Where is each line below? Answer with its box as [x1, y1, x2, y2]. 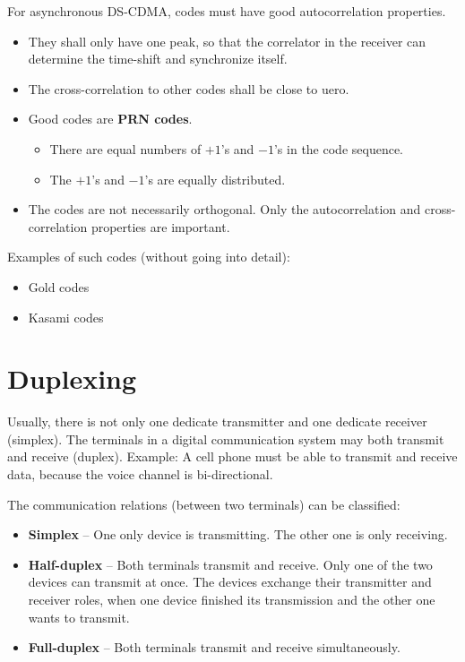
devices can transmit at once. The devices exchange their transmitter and [28, 572, 432, 591]
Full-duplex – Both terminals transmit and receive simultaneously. [28, 638, 400, 657]
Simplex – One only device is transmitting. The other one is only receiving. [28, 525, 448, 544]
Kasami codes [28, 307, 104, 326]
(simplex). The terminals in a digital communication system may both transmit [7, 429, 444, 448]
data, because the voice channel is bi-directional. [7, 465, 273, 484]
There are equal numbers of [49, 139, 202, 158]
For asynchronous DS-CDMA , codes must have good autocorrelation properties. [7, 2, 446, 20]
